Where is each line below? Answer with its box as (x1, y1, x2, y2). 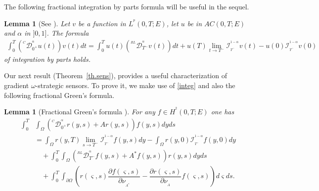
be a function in (78, 18, 126, 28)
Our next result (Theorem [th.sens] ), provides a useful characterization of (4, 70, 227, 81)
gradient (4, 80, 29, 90)
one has (211, 106, 234, 117)
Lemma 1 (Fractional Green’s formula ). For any (4, 106, 155, 117)
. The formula (46, 28, 89, 38)
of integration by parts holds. (4, 53, 91, 64)
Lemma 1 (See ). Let (4, 18, 70, 28)
